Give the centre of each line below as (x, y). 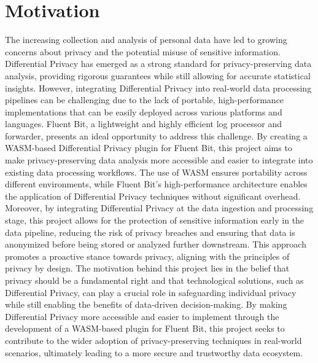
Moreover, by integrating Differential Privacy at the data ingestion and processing (159, 208)
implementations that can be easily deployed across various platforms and (144, 111)
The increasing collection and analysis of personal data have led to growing (146, 40)
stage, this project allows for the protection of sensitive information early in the (155, 220)
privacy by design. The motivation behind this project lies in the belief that (147, 268)
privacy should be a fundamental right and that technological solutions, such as (154, 280)
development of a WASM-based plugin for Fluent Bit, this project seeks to (145, 328)
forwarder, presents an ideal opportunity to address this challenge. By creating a (156, 135)
